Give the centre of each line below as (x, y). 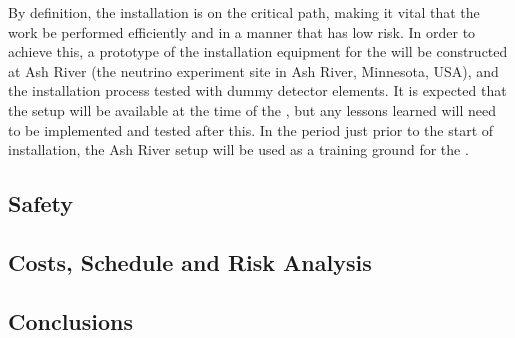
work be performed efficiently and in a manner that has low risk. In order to (242, 31)
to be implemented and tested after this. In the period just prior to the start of (251, 129)
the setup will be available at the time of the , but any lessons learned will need (252, 109)
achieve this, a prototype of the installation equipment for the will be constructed (258, 51)
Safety (41, 203)
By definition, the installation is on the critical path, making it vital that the (244, 12)
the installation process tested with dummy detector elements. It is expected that (257, 90)
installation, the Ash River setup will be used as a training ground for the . (238, 149)
